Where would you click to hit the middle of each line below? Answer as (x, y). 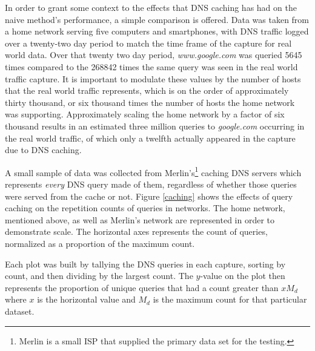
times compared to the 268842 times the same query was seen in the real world (151, 66)
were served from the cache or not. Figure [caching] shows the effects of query (149, 196)
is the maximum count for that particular (230, 299)
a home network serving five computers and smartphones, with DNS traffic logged (157, 31)
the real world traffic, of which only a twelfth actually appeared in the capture (150, 138)
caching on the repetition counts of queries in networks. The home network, (145, 208)
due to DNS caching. (43, 150)
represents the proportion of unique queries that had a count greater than (142, 287)
